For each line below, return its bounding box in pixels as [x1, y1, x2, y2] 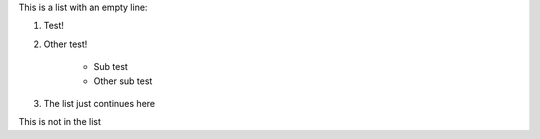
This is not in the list [18, 116, 102, 128]
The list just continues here [43, 97, 155, 109]
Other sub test [93, 75, 153, 87]
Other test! [43, 38, 88, 50]
